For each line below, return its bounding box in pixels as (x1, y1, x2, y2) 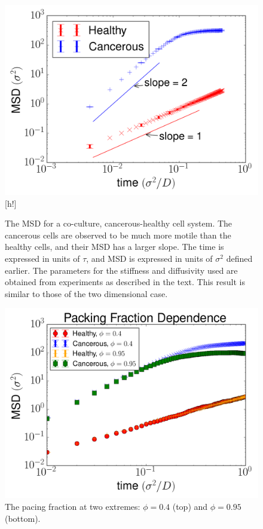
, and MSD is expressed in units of (86, 252, 213, 264)
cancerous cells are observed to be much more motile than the (5, 228, 231, 241)
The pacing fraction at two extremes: (5, 500, 140, 512)
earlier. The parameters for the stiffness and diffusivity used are (5, 264, 238, 276)
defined (226, 252, 253, 264)
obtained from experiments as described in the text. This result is (5, 276, 245, 288)
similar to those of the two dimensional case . (5, 287, 168, 299)
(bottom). (5, 512, 41, 524)
